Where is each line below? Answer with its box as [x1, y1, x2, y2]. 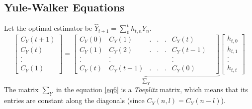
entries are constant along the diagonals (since [4, 95, 145, 106]
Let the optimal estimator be [4, 23, 92, 33]
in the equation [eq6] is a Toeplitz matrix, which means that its [56, 84, 248, 95]
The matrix [4, 84, 39, 95]
